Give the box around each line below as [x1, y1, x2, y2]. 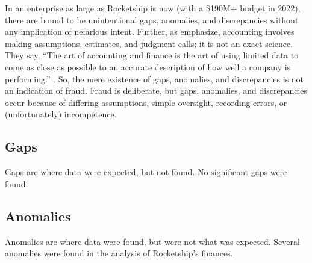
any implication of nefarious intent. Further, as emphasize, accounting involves [5, 25, 295, 38]
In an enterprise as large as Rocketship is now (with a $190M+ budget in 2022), [5, 2, 301, 14]
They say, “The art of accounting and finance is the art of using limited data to [5, 49, 299, 61]
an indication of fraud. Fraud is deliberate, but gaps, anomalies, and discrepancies [5, 84, 308, 97]
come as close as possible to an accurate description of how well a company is [5, 60, 291, 73]
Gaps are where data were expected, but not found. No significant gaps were [5, 166, 287, 178]
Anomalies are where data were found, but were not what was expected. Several [5, 235, 300, 247]
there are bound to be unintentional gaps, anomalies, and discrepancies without [5, 13, 299, 26]
